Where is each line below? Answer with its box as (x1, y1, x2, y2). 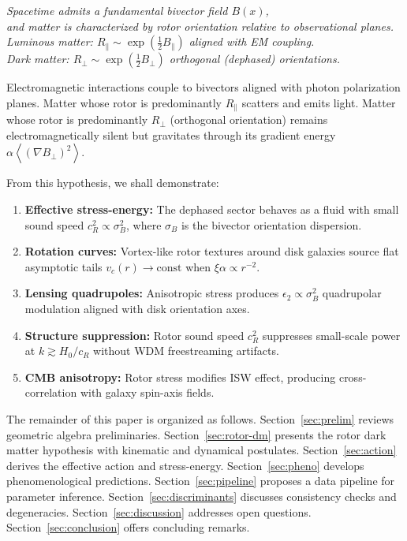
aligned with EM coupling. (189, 33, 315, 50)
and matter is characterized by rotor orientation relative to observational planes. (6, 17, 394, 34)
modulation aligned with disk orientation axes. (24, 300, 250, 316)
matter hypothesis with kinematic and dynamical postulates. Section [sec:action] (6, 442, 397, 458)
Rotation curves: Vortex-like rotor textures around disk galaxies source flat (24, 243, 399, 259)
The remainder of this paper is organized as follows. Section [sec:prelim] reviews (6, 410, 394, 427)
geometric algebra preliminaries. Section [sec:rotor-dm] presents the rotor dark (6, 426, 386, 442)
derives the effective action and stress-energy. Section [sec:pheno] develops (6, 457, 364, 473)
